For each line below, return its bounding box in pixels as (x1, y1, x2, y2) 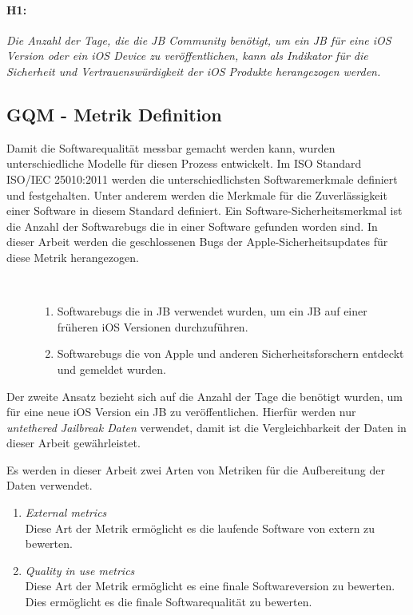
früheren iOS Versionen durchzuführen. (57, 318, 248, 335)
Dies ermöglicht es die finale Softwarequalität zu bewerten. (25, 593, 312, 610)
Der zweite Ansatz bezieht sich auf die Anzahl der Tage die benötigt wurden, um (6, 387, 403, 404)
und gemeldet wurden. (57, 360, 166, 377)
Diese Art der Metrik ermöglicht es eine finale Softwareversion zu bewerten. (25, 577, 395, 594)
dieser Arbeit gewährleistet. (6, 434, 141, 451)
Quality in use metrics (25, 561, 135, 578)
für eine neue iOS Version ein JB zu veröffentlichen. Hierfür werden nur (6, 403, 356, 420)
